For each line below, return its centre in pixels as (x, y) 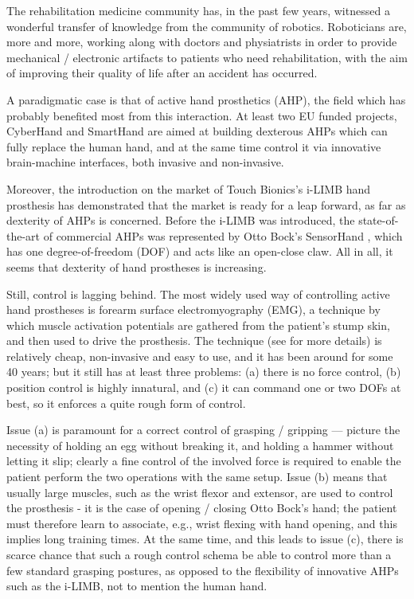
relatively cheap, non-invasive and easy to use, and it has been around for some (200, 356)
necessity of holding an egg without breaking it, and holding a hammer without (200, 445)
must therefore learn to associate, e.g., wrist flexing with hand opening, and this (202, 523)
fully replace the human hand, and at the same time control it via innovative (194, 146)
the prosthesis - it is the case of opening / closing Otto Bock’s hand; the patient (202, 508)
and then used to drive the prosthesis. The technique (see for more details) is (194, 341)
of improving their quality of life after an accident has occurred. (162, 73)
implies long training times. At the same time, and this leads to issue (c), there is (205, 539)
